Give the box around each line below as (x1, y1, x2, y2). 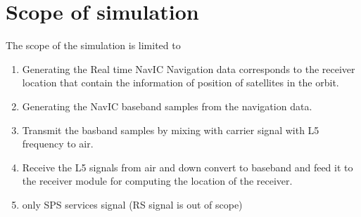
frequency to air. (22, 136, 94, 151)
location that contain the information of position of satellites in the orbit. (22, 75, 339, 90)
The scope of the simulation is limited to (6, 38, 181, 53)
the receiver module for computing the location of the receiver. (22, 173, 293, 188)
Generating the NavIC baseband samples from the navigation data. (22, 98, 312, 113)
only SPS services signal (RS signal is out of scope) (22, 197, 243, 211)
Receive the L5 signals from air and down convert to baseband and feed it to (22, 159, 353, 174)
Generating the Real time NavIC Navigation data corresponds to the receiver (22, 61, 355, 76)
